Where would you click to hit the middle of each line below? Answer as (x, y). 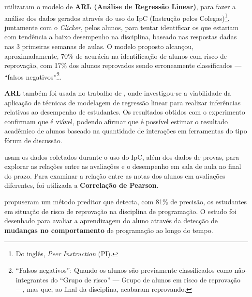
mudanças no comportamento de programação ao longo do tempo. (109, 230)
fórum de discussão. (33, 140)
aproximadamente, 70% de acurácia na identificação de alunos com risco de (116, 56)
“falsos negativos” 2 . (33, 76)
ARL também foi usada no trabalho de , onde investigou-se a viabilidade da (118, 93)
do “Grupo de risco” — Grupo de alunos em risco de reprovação (146, 279)
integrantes (32, 279)
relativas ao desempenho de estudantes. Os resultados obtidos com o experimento (125, 112)
